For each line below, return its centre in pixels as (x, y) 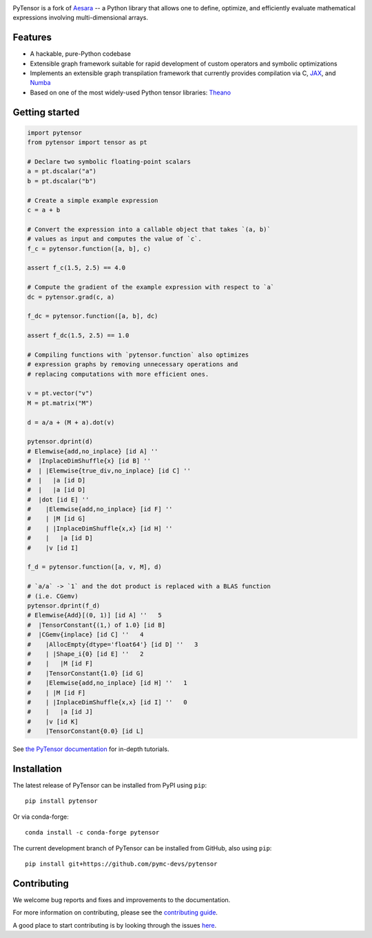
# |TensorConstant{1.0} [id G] (85, 673)
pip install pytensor (61, 801)
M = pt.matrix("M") (60, 403)
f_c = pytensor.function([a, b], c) (89, 249)
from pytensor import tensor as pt (87, 142)
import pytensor (55, 132)
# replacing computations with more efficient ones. (118, 374)
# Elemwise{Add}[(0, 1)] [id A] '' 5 (94, 615)
